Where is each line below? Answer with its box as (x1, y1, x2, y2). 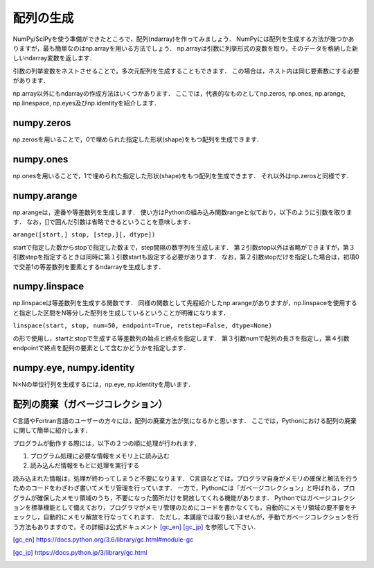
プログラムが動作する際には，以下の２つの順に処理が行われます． (12, 439, 201, 447)
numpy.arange (12, 189, 78, 201)
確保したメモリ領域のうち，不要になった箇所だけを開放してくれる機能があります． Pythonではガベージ (37, 493, 332, 502)
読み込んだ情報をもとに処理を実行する (30, 461, 140, 470)
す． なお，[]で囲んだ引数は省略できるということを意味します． (12, 218, 195, 225)
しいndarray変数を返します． (12, 54, 96, 62)
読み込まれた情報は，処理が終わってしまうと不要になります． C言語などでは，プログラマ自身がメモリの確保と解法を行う (12, 474, 358, 482)
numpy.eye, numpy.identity (12, 361, 135, 374)
